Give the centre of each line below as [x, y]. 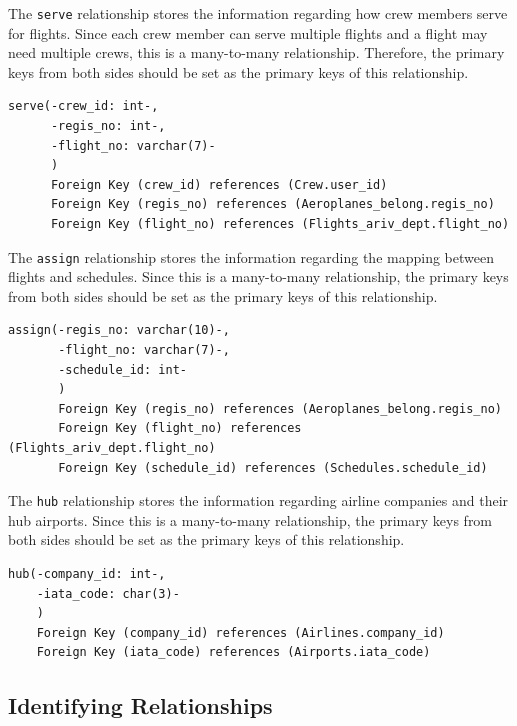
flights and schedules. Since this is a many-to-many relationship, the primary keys [258, 276]
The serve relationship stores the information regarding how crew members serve [258, 13]
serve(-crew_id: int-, [83, 106]
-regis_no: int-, [108, 126]
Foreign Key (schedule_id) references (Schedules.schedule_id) [273, 467]
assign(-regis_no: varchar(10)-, [119, 330]
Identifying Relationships [140, 705]
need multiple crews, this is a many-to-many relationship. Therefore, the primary [256, 52]
